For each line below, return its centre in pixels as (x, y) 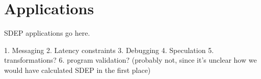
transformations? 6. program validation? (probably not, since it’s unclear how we (130, 60)
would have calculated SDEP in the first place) (77, 70)
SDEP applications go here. (47, 33)
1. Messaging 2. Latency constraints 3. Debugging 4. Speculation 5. (109, 50)
